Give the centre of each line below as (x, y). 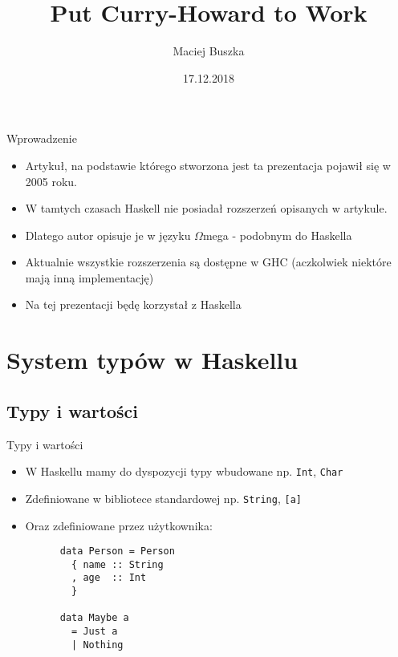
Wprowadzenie (42, 138)
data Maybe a (94, 618)
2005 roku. (51, 181)
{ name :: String (118, 564)
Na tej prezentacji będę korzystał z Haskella (133, 304)
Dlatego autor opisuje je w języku (108, 235)
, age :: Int (109, 578)
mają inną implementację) (89, 277)
